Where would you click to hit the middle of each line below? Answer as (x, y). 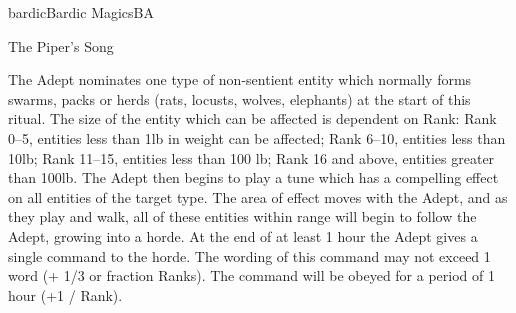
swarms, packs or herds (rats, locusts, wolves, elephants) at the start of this (239, 98)
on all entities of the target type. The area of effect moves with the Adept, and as (258, 196)
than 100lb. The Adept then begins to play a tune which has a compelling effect (253, 177)
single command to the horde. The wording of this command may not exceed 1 (249, 255)
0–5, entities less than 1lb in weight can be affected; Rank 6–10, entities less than (257, 137)
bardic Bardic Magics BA (81, 12)
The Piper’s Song (61, 45)
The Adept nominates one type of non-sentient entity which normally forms (240, 79)
